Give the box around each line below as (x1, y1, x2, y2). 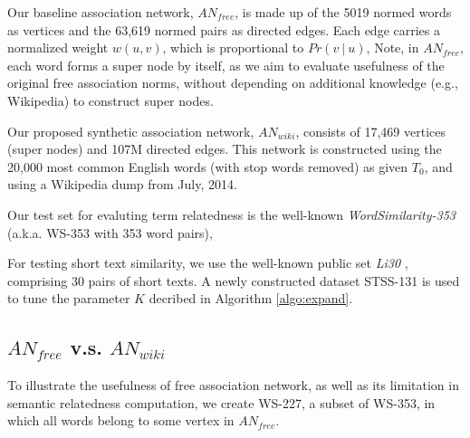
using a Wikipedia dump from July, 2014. (7, 175, 237, 194)
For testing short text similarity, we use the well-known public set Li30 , (7, 253, 408, 272)
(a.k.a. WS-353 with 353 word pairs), (7, 223, 213, 242)
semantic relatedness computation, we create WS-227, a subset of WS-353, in (7, 393, 436, 412)
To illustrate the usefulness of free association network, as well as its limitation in (7, 376, 459, 395)
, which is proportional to (162, 38, 304, 57)
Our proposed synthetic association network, (7, 121, 254, 140)
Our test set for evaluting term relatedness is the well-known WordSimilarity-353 (7, 205, 456, 224)
